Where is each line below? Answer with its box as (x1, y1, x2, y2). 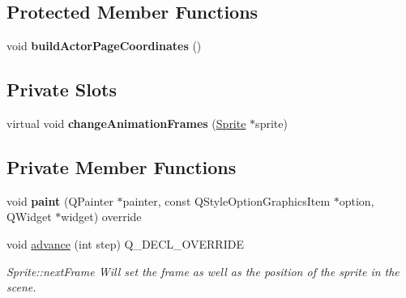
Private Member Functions (6, 154, 237, 179)
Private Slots (6, 77, 117, 102)
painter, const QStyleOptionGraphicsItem (122, 192, 331, 209)
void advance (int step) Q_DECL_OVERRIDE (6, 235, 244, 252)
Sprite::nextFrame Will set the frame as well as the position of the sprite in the (6, 262, 400, 279)
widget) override (61, 208, 142, 225)
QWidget (6, 208, 52, 225)
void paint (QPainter (6, 192, 113, 209)
